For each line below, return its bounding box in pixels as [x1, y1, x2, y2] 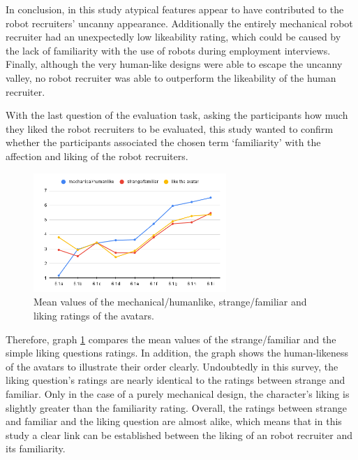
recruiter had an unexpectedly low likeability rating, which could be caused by [6, 29, 341, 44]
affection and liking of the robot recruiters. [6, 148, 188, 163]
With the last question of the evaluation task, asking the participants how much [6, 108, 348, 122]
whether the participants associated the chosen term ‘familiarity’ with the [6, 135, 321, 150]
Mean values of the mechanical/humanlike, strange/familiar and [33, 294, 307, 309]
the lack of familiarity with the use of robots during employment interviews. [6, 43, 331, 57]
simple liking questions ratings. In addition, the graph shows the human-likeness [6, 345, 349, 360]
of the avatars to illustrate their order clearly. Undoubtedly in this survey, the [6, 359, 338, 373]
